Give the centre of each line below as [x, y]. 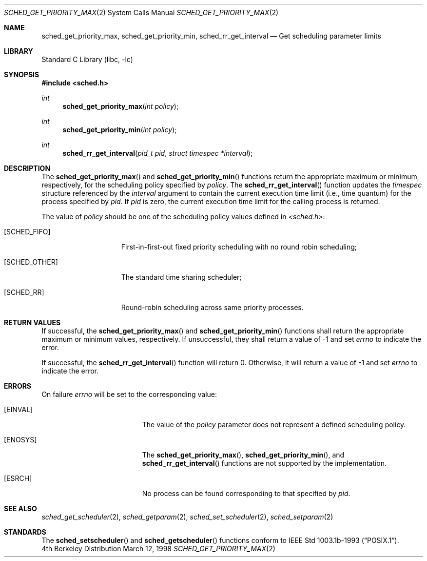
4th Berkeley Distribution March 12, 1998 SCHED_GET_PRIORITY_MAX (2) [158, 549]
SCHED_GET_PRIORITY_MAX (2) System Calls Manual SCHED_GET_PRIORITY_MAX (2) [141, 12]
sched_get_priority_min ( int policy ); [120, 130]
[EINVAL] [19, 409]
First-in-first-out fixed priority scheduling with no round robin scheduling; [239, 247]
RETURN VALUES [32, 322]
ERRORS [18, 386]
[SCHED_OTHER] [31, 262]
